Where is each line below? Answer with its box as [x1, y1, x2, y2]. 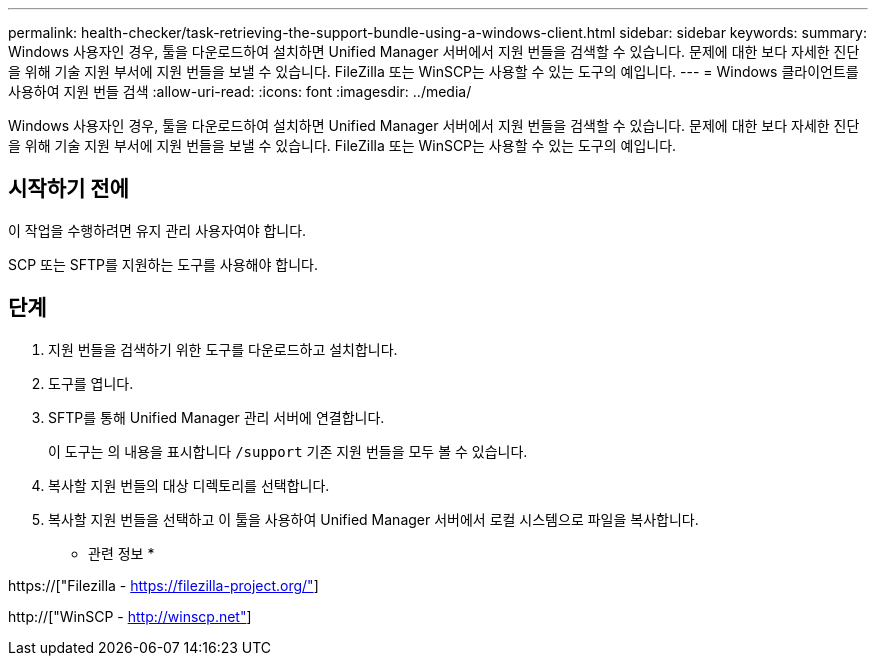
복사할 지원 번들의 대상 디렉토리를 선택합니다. [48, 476, 330, 494]
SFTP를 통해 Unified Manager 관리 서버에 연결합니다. [48, 408, 385, 426]
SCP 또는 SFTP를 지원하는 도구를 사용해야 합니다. [8, 255, 318, 273]
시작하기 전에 [8, 176, 129, 202]
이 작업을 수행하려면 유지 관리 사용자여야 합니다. [8, 221, 307, 239]
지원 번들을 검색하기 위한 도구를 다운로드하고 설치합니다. [48, 340, 398, 358]
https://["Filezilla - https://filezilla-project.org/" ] [8, 576, 319, 594]
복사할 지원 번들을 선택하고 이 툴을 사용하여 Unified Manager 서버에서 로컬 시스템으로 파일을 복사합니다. [48, 510, 699, 528]
